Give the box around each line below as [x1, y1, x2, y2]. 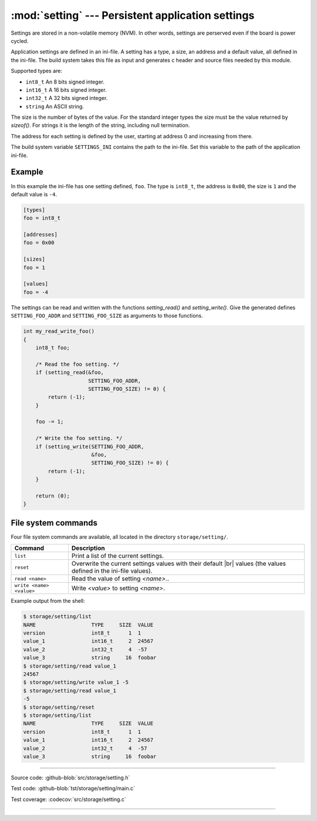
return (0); [35, 492, 70, 499]
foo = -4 [23, 289, 49, 295]
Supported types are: [11, 68, 63, 75]
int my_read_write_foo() [23, 328, 95, 335]
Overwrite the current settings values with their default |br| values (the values [71, 559, 286, 568]
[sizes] [23, 256, 45, 263]
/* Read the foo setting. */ [35, 361, 120, 368]
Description [71, 544, 105, 552]
